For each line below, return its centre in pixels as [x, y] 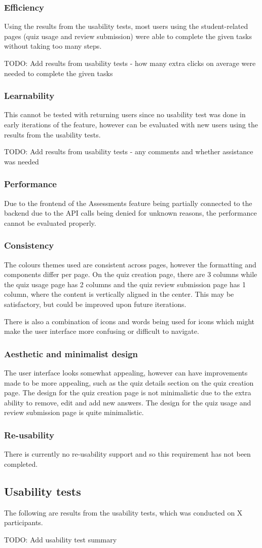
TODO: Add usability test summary [61, 539]
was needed [22, 161]
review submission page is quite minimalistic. [74, 412]
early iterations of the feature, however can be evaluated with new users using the [131, 124]
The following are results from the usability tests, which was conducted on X [123, 512]
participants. [24, 522]
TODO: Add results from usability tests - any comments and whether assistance [129, 151]
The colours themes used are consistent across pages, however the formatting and [130, 264]
